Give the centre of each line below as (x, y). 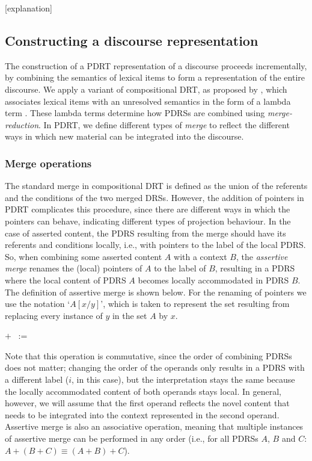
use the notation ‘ (38, 304)
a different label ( (37, 379)
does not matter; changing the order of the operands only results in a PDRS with (155, 367)
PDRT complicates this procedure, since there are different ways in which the (148, 209)
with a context (200, 256)
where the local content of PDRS (66, 280)
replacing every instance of (54, 315)
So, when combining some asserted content (84, 256)
